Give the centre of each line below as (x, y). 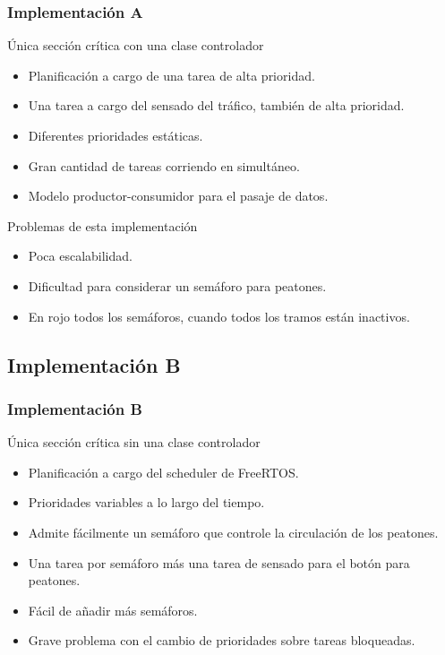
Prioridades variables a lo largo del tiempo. (146, 502)
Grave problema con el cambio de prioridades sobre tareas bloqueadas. (222, 640)
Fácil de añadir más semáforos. (113, 610)
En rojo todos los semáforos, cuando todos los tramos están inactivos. (219, 316)
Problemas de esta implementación (103, 225)
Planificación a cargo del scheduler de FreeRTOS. (163, 472)
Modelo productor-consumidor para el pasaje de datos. (178, 196)
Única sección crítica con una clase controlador (136, 45)
